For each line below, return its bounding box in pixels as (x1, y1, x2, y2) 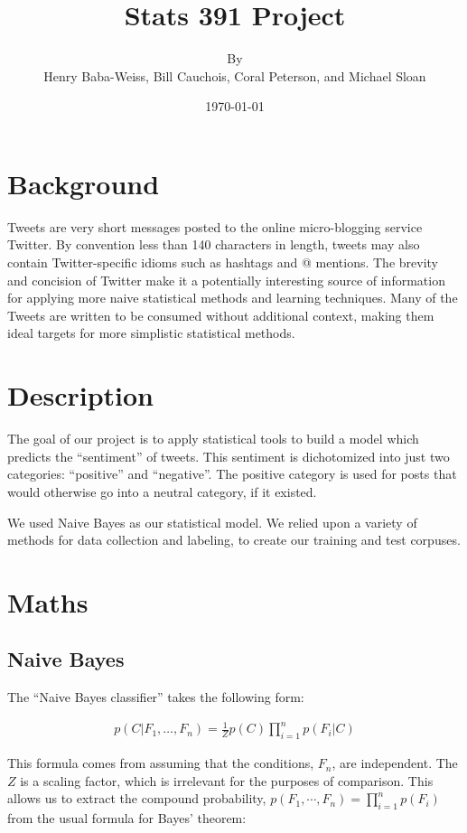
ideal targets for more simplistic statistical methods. (7, 323, 295, 342)
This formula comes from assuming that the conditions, (7, 753, 314, 772)
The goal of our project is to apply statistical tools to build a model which (7, 429, 419, 448)
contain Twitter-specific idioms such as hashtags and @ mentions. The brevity (7, 253, 438, 272)
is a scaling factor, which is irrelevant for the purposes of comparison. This (20, 771, 434, 790)
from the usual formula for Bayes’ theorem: (7, 809, 247, 828)
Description (7, 377, 154, 414)
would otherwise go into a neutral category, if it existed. (7, 482, 317, 501)
